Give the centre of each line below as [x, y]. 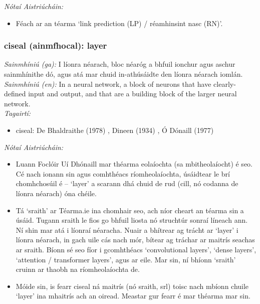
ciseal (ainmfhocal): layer [56, 45]
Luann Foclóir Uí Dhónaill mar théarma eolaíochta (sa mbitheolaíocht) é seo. [134, 164]
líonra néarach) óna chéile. [56, 193]
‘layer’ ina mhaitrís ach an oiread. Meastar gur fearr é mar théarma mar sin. [133, 296]
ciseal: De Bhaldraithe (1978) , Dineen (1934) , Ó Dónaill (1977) [115, 130]
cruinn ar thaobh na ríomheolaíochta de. [78, 269]
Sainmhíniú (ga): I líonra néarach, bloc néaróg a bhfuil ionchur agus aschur [120, 64]
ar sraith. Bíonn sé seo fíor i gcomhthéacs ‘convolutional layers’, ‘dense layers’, [136, 249]
